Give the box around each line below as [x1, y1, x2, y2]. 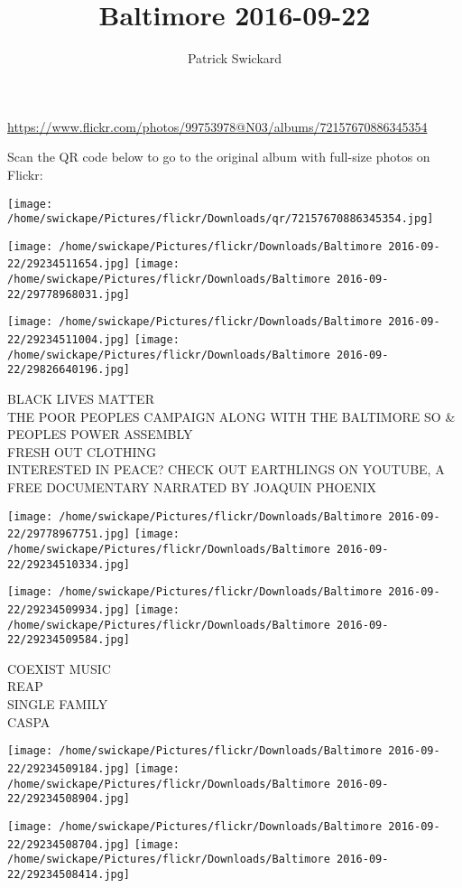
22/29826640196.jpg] [7, 363, 131, 377]
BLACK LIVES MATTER [7, 389, 154, 408]
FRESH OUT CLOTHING [7, 442, 156, 461]
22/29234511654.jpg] [7, 257, 131, 271]
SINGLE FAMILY [7, 695, 108, 714]
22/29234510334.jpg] [7, 557, 131, 571]
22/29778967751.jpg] [7, 528, 131, 541]
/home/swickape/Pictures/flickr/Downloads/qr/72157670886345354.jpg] [7, 212, 434, 226]
